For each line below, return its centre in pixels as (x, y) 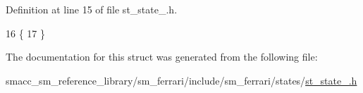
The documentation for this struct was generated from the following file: (162, 57)
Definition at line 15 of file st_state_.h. (92, 9)
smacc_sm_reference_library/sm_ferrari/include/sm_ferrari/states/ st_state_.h (181, 80)
